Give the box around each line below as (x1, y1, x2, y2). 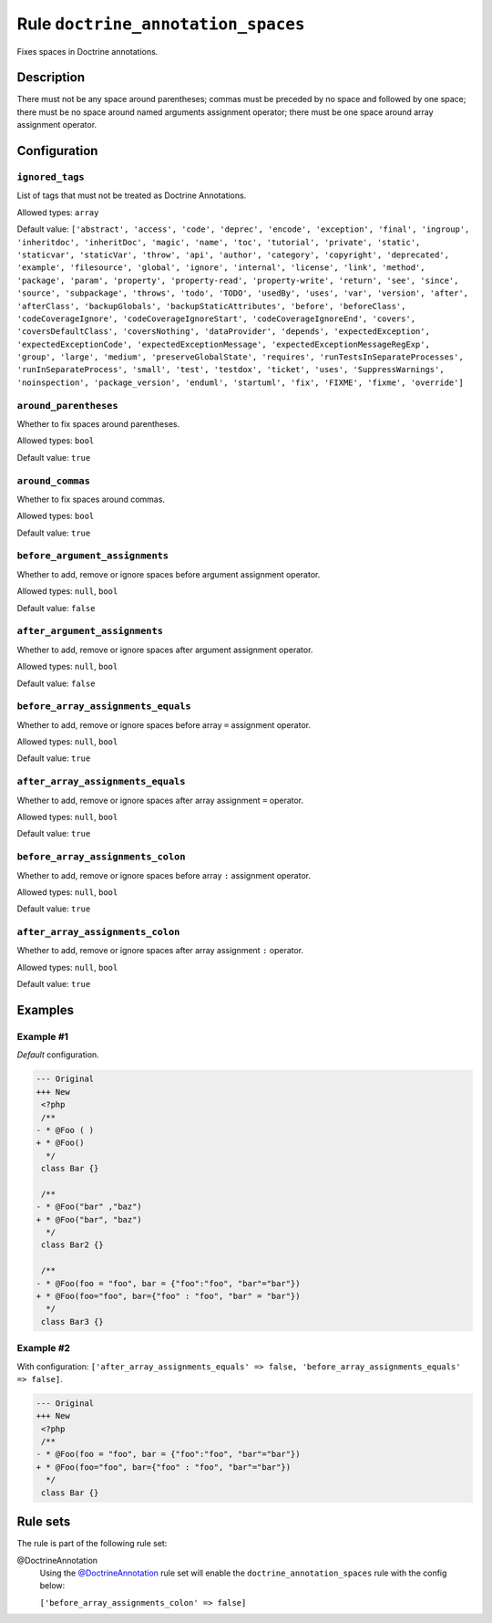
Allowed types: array (16, 206, 99, 218)
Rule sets (16, 1514, 71, 1530)
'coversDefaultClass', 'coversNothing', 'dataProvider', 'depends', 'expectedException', (16, 327, 430, 337)
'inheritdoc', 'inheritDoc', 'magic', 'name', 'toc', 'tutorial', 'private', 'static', (16, 237, 421, 247)
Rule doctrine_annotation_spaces (16, 14, 305, 34)
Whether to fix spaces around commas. (16, 494, 166, 505)
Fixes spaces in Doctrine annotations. (16, 46, 159, 57)
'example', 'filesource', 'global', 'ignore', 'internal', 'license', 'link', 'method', (16, 263, 425, 273)
